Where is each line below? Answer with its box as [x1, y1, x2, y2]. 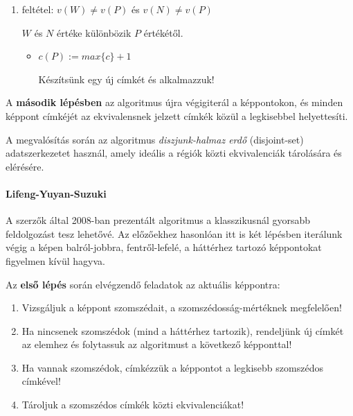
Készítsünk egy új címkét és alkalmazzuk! [38, 71, 215, 86]
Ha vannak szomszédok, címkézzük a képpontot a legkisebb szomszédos [21, 360, 323, 374]
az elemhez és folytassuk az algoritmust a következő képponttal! [21, 337, 292, 352]
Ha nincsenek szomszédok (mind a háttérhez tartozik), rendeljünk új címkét [21, 323, 344, 338]
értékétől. [143, 25, 183, 40]
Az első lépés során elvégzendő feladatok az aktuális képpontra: [6, 277, 280, 291]
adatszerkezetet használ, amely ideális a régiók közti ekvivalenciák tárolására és [6, 146, 342, 160]
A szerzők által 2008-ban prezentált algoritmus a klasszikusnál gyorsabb [6, 213, 311, 227]
